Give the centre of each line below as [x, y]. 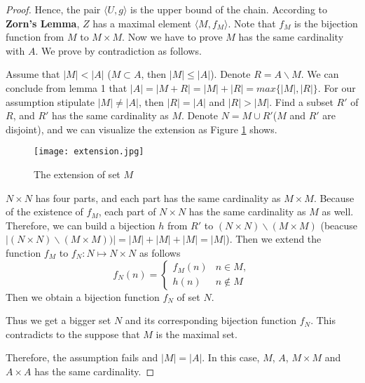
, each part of [127, 211]
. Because [334, 197]
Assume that [33, 74]
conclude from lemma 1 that [67, 87]
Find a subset [304, 101]
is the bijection [326, 23]
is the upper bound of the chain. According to [229, 9]
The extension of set [77, 174]
